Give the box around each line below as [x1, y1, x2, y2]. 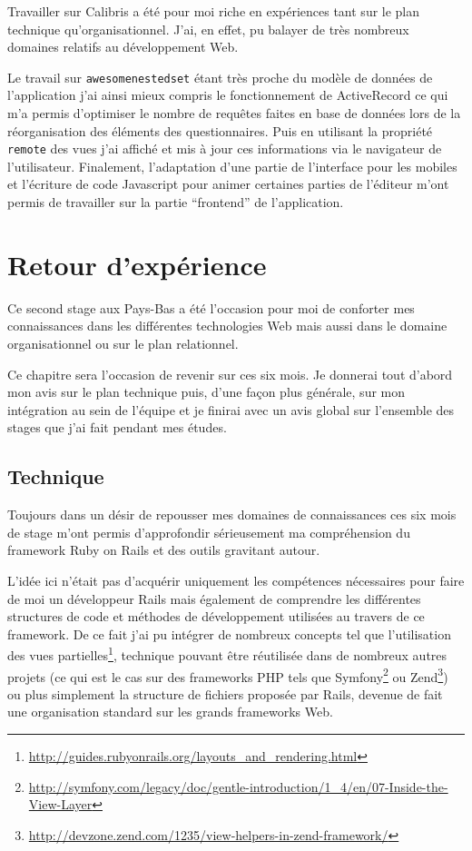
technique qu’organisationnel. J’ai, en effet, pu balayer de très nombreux [7, 19, 409, 38]
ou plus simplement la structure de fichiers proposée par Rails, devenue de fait [7, 684, 443, 703]
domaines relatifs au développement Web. [7, 37, 239, 56]
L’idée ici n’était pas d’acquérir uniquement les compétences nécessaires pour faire [7, 570, 465, 589]
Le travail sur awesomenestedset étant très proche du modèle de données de [7, 67, 433, 86]
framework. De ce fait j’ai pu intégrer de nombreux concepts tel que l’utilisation [7, 624, 451, 643]
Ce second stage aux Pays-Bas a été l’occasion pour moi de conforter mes [7, 298, 415, 317]
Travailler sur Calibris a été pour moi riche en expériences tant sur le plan [7, 2, 420, 20]
